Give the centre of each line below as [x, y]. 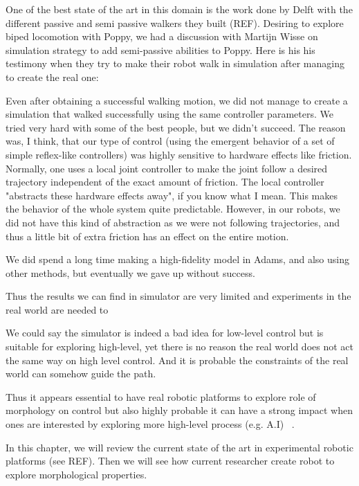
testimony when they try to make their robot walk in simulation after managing [175, 63]
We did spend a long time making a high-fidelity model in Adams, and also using [177, 259]
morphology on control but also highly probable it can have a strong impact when [179, 410]
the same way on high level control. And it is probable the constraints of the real [177, 360]
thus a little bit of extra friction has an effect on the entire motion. [147, 236]
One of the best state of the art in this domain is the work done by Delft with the [179, 9]
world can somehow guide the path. [81, 373]
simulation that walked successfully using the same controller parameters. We [169, 114]
